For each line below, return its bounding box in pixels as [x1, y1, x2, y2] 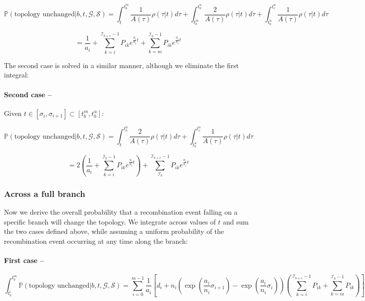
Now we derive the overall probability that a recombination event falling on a [4, 207, 238, 217]
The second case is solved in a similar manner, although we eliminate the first [4, 60, 239, 70]
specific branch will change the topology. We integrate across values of [4, 216, 216, 226]
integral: [4, 70, 29, 80]
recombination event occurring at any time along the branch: [4, 235, 188, 246]
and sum [222, 216, 249, 226]
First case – [4, 255, 44, 265]
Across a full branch [4, 187, 85, 199]
